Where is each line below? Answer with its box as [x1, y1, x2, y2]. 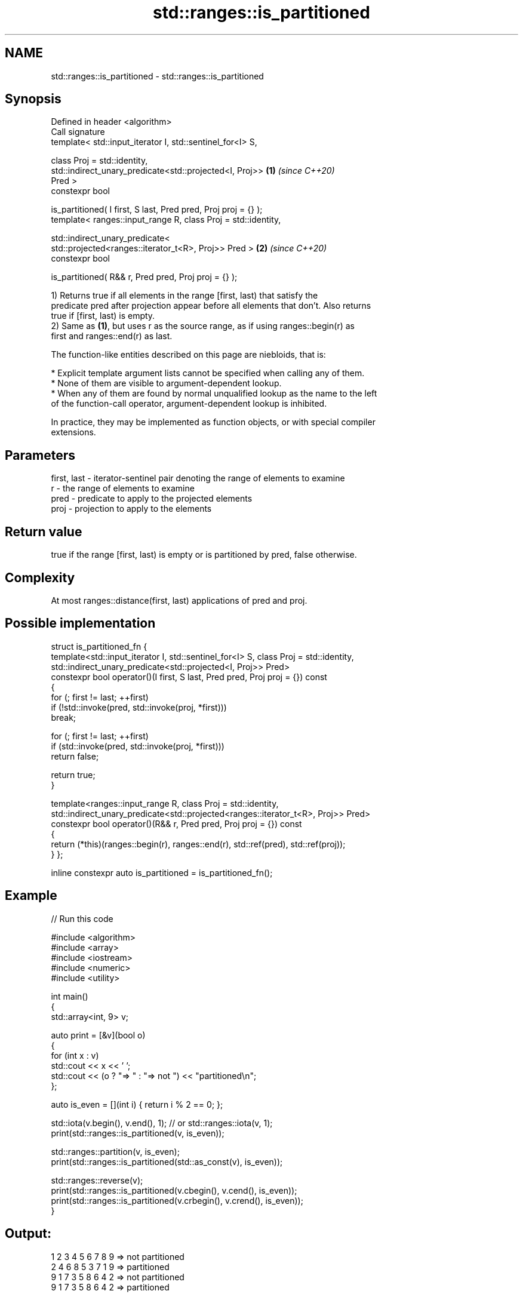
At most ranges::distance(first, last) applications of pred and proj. [51, 595, 307, 606]
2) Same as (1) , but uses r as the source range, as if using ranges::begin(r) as [51, 321, 355, 331]
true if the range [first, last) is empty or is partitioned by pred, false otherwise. [51, 549, 357, 560]
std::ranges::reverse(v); [51, 1175, 143, 1185]
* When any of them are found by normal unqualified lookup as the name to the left [51, 388, 377, 399]
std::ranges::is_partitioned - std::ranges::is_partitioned [51, 70, 264, 81]
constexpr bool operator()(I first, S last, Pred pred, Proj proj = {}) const [51, 671, 327, 682]
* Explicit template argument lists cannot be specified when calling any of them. [51, 368, 365, 379]
